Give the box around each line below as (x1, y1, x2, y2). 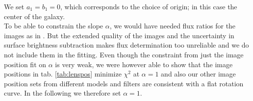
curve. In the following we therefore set (4, 88, 121, 98)
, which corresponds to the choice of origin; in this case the (60, 1, 237, 11)
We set (4, 1, 25, 11)
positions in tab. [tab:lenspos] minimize (4, 69, 122, 79)
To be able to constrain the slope (4, 21, 103, 31)
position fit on (4, 59, 47, 69)
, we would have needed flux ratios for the (109, 21, 236, 31)
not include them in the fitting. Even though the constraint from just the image (4, 49, 244, 59)
